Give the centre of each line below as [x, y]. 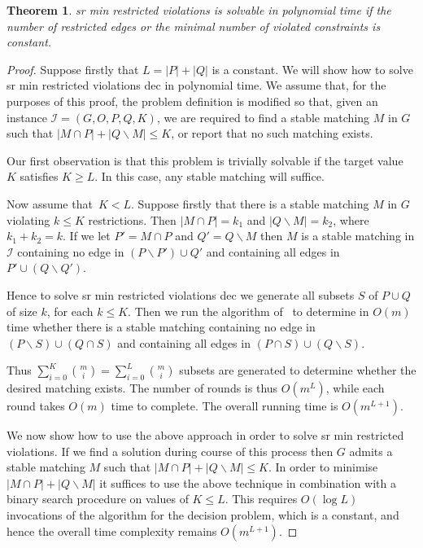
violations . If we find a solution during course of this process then [170, 451]
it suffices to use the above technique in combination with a [248, 482]
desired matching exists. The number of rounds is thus [142, 388]
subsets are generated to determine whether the [298, 370]
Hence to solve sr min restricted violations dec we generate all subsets [181, 294]
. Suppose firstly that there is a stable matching [250, 203]
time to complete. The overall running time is [225, 406]
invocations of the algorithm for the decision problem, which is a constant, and [203, 515]
